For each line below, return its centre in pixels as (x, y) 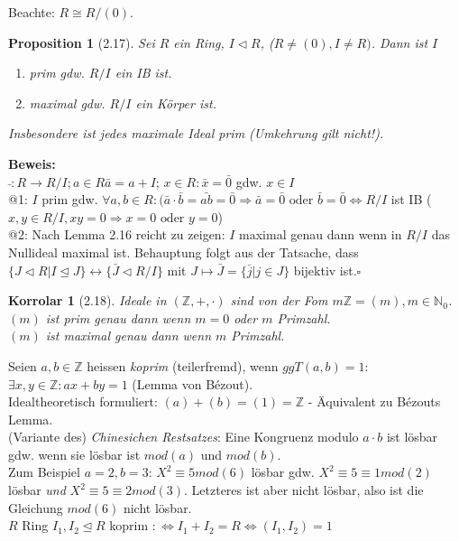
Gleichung (36, 507)
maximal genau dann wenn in (321, 234)
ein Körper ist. (176, 103)
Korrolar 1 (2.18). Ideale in (87, 300)
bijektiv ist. (325, 270)
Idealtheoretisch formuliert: (83, 401)
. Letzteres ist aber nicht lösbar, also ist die (304, 490)
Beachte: (32, 12)
